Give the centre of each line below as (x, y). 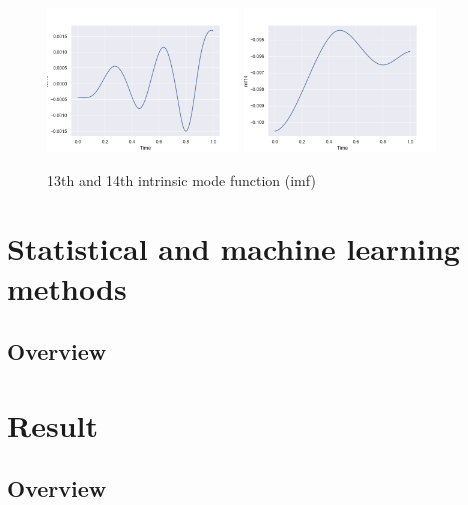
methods (67, 287)
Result (52, 424)
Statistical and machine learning (233, 248)
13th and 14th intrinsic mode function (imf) (181, 179)
